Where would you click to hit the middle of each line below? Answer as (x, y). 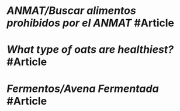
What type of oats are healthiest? (90, 50)
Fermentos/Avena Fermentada (83, 89)
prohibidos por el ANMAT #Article (91, 23)
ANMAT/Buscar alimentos (71, 11)
